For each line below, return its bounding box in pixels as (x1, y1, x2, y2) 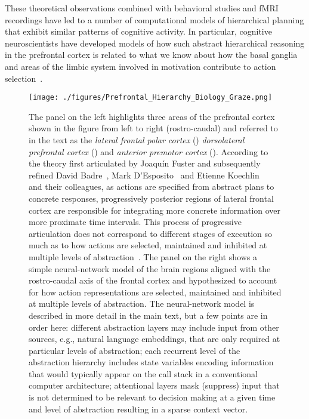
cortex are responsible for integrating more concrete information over (29, 204, 281, 216)
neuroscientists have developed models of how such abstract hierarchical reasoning (5, 36, 305, 49)
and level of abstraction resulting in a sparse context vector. (29, 402, 248, 415)
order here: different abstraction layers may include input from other (29, 321, 279, 333)
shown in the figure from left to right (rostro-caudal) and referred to (29, 122, 278, 134)
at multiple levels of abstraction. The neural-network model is (29, 297, 255, 310)
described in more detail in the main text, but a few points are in (29, 309, 268, 321)
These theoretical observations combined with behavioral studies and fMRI (5, 2, 279, 14)
